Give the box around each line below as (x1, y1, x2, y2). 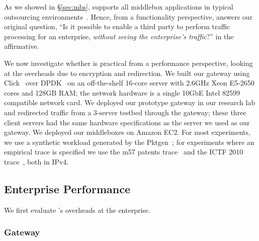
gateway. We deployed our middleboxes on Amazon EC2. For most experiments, (4, 127, 250, 137)
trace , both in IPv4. (4, 156, 69, 167)
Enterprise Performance (4, 181, 131, 196)
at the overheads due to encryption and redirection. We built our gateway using (4, 67, 250, 78)
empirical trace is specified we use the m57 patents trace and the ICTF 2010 (4, 146, 243, 157)
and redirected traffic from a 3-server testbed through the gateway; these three (4, 107, 246, 117)
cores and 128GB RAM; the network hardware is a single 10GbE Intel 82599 (4, 87, 240, 98)
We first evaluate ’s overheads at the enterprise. (4, 204, 150, 215)
